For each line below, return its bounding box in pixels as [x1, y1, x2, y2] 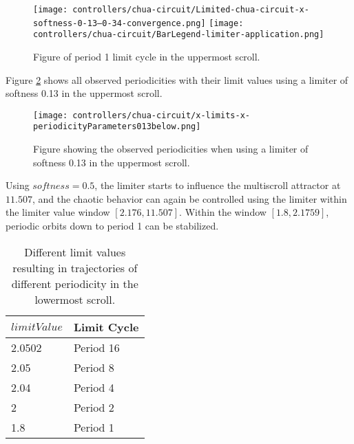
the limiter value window [6, 205, 110, 219]
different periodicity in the [11, 275, 138, 291]
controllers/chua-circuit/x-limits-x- [72, 110, 250, 120]
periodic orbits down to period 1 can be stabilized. [6, 219, 219, 233]
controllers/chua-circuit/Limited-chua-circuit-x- [72, 5, 309, 14]
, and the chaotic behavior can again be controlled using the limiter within [32, 191, 347, 206]
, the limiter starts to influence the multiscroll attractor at [94, 178, 341, 192]
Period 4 [73, 379, 114, 395]
